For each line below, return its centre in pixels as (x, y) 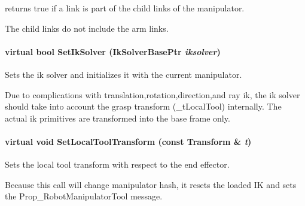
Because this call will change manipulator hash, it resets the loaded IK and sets (151, 184)
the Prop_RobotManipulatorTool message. (84, 196)
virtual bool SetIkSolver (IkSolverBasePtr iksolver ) (113, 51)
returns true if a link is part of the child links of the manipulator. (125, 8)
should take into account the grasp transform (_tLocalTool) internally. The (143, 106)
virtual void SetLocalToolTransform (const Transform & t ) (128, 141)
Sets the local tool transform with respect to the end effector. (117, 164)
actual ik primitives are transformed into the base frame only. (118, 118)
